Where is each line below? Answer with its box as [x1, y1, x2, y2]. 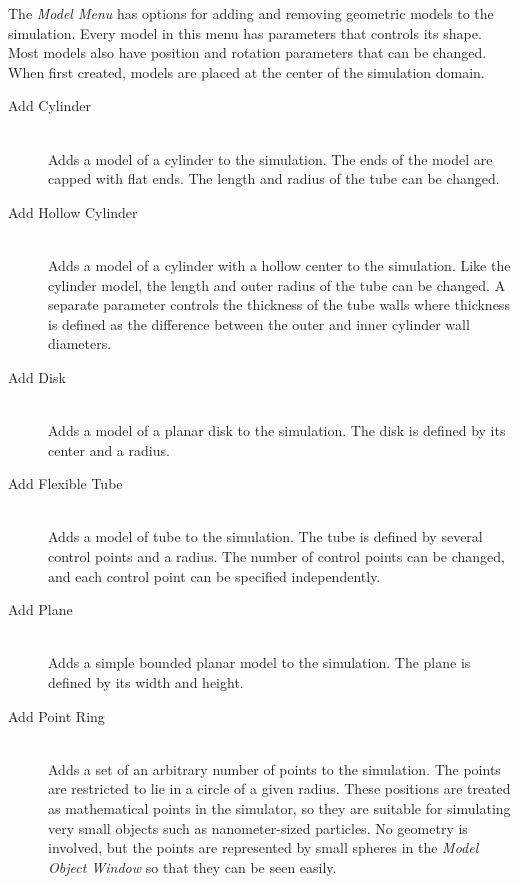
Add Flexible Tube [8, 473, 123, 494]
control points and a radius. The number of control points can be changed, [48, 546, 505, 567]
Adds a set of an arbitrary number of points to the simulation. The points [48, 758, 501, 779]
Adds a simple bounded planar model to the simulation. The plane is [48, 652, 471, 673]
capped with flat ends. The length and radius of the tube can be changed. [48, 168, 500, 189]
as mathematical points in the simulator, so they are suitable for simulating [48, 798, 511, 818]
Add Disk [8, 366, 66, 387]
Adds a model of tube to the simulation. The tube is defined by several [48, 526, 483, 547]
